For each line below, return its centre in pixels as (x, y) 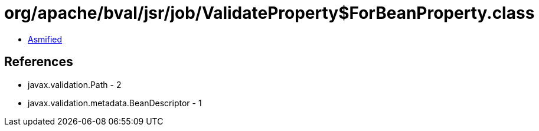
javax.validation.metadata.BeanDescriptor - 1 (115, 103)
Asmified (45, 39)
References (39, 62)
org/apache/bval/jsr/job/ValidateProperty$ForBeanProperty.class (269, 13)
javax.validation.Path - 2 (75, 84)
